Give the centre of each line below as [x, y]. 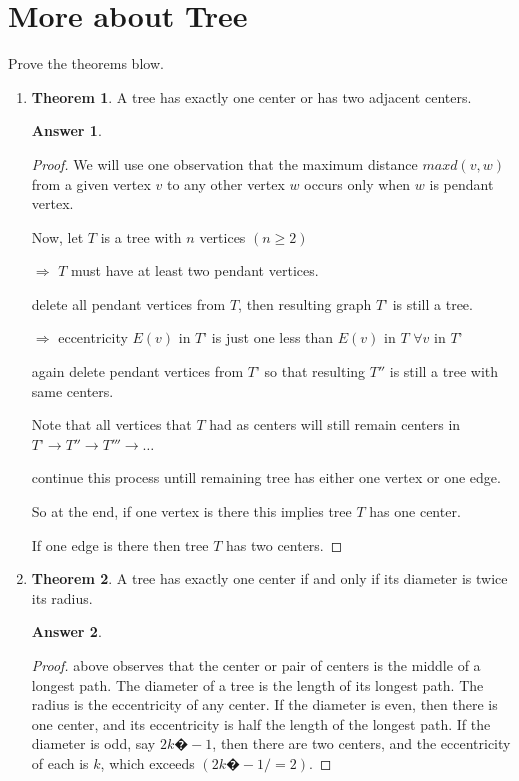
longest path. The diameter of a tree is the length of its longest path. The [257, 684]
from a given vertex [91, 183]
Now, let [57, 236]
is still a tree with [444, 371]
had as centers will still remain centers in [335, 424]
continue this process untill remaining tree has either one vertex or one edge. [266, 477]
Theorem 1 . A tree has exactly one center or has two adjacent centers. [251, 96]
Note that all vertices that [111, 424]
